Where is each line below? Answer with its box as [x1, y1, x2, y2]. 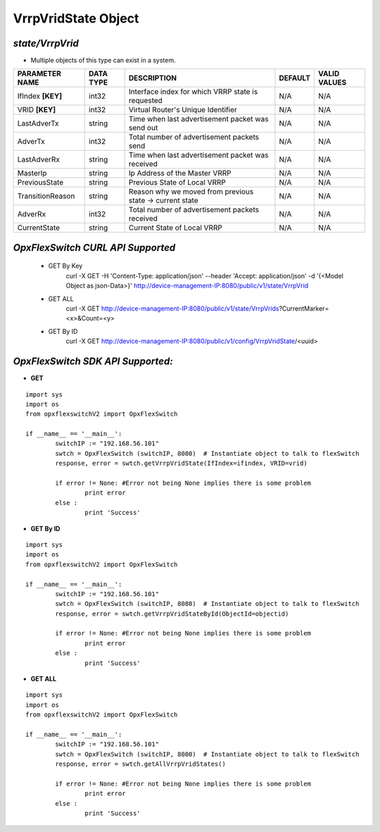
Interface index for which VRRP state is [128, 87, 258, 97]
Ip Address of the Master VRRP [128, 168, 232, 178]
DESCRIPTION [128, 73, 177, 83]
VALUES [317, 77, 347, 87]
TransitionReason [17, 191, 75, 201]
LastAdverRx [17, 155, 60, 165]
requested [128, 96, 163, 106]
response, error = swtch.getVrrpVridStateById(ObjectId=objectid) [55, 609, 289, 618]
